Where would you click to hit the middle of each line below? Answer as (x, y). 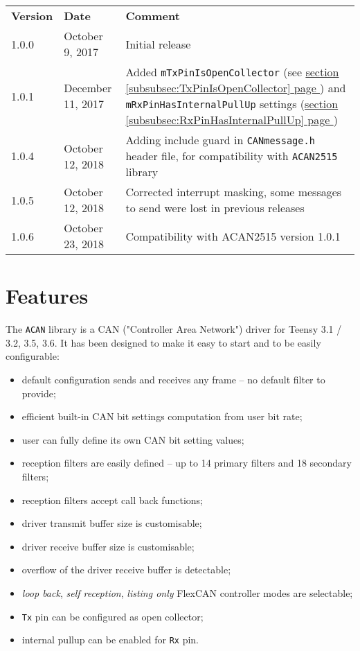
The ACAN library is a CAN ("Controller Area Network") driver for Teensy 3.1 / (174, 329)
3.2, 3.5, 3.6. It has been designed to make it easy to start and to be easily (163, 342)
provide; (39, 393)
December (88, 88)
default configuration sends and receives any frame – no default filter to (173, 379)
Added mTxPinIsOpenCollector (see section (232, 72)
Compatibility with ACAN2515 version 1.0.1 (233, 236)
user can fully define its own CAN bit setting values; (133, 439)
